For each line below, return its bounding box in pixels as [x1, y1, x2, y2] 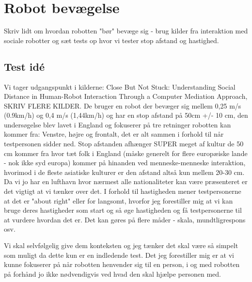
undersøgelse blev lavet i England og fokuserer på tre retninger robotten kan [4, 119, 231, 129]
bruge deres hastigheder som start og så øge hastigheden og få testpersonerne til [4, 205, 242, 215]
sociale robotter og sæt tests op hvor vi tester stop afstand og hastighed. [4, 35, 219, 45]
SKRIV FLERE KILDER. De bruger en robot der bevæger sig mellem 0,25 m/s [4, 100, 241, 110]
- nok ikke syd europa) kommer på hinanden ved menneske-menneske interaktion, [4, 157, 246, 168]
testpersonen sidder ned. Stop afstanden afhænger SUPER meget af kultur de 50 [4, 139, 244, 149]
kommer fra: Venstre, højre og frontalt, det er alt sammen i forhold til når [4, 129, 224, 139]
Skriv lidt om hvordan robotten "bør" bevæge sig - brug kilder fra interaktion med [4, 26, 248, 36]
